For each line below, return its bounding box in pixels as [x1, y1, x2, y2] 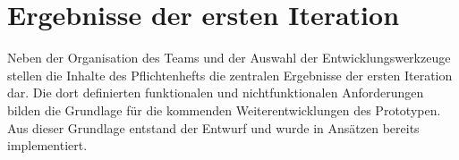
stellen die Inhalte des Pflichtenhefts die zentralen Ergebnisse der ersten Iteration [7, 65, 453, 84]
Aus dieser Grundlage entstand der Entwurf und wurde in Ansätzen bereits [7, 118, 420, 137]
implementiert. [7, 136, 88, 155]
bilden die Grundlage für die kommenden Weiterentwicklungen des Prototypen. [7, 100, 441, 119]
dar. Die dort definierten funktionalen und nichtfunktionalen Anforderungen [7, 83, 424, 102]
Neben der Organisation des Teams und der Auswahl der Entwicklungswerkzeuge [7, 48, 451, 67]
